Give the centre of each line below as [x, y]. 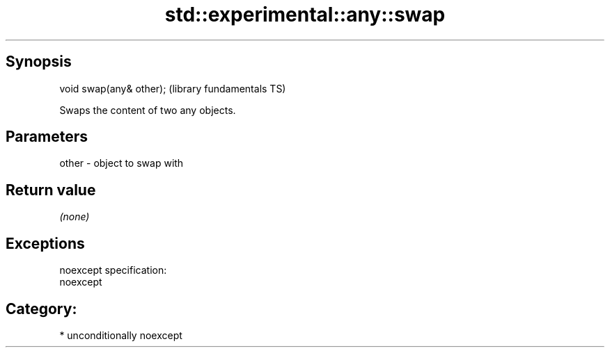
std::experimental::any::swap [305, 15]
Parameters [47, 137]
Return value [51, 190]
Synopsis [39, 62]
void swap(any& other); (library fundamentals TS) [173, 88]
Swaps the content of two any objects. [148, 110]
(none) [75, 217]
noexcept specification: [113, 270]
